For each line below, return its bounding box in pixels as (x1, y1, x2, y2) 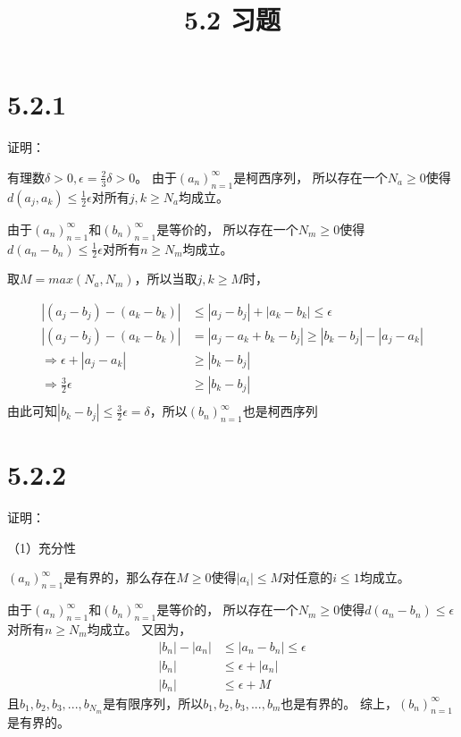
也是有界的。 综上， (281, 693, 398, 712)
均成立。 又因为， (87, 619, 192, 638)
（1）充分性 (7, 538, 76, 556)
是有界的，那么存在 (63, 568, 177, 587)
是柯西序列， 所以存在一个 (233, 167, 388, 186)
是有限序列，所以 (103, 693, 204, 712)
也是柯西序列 (242, 402, 318, 420)
